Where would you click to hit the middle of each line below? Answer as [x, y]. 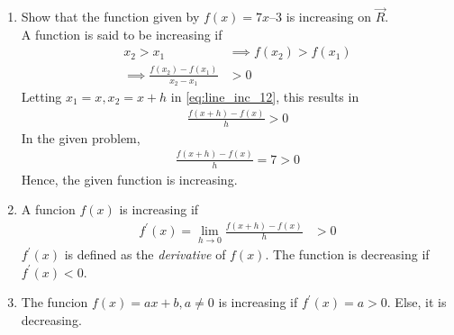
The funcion [54, 302]
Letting [41, 97]
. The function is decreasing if [347, 254]
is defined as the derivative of [145, 254]
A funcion [48, 209]
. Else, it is [417, 302]
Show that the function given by [110, 17]
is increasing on [329, 17]
